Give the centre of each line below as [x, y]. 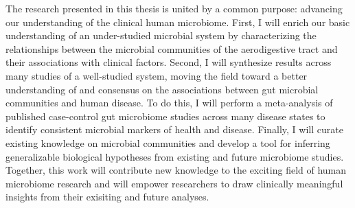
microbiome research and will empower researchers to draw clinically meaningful [174, 183]
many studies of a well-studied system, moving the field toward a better [157, 75]
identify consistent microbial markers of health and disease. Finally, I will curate [174, 129]
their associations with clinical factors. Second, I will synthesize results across [169, 62]
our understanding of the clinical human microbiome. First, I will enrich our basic [178, 22]
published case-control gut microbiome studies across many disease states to [165, 116]
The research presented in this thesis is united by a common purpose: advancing [174, 8]
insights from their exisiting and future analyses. [107, 197]
